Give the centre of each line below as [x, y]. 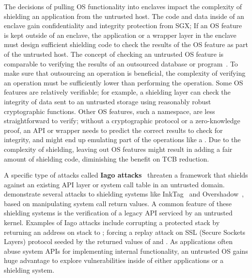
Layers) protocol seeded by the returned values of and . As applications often [118, 241]
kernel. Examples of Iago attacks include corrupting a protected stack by [112, 222]
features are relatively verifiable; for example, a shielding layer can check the [117, 92]
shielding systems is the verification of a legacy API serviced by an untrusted [118, 213]
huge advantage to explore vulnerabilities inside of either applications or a [114, 260]
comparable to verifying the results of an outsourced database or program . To [121, 63]
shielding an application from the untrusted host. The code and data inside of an [124, 16]
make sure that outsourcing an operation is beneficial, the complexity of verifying [125, 73]
